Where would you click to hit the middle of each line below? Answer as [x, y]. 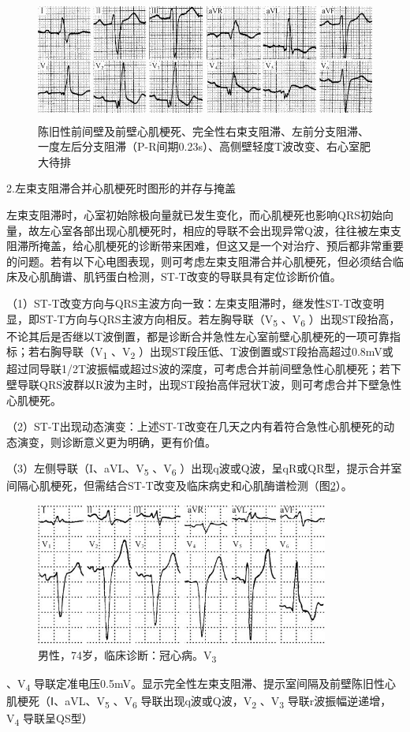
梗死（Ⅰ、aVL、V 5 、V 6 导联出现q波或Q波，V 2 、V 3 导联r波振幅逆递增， [204, 701]
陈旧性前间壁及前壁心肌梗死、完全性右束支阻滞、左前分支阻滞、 [203, 131]
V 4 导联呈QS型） [50, 719]
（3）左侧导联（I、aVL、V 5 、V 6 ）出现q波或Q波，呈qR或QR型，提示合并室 [204, 469]
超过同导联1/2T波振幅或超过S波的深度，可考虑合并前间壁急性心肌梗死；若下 [204, 369]
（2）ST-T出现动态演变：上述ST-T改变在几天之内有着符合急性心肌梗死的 [195, 426]
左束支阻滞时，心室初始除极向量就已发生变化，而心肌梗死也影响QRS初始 [194, 214]
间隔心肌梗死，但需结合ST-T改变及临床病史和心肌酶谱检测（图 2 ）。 [179, 486]
